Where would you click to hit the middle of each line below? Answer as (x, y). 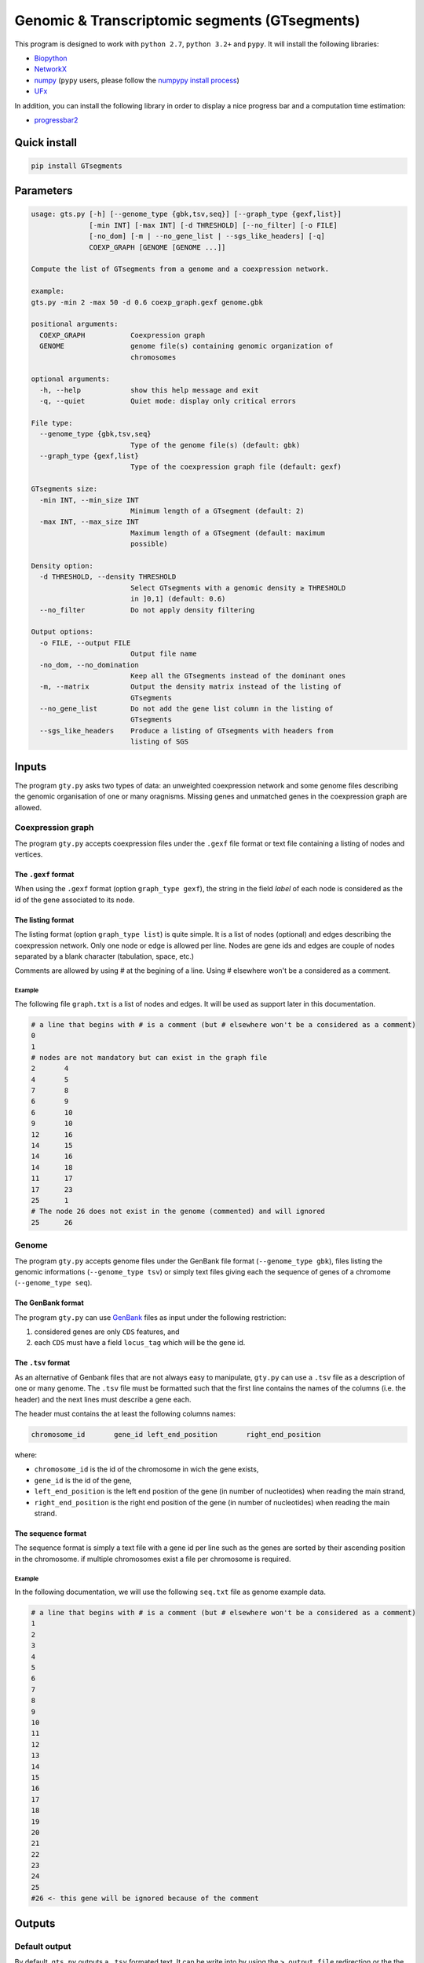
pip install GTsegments (77, 166)
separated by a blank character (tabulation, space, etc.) (104, 956)
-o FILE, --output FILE (85, 643)
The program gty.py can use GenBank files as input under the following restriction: (150, 1317)
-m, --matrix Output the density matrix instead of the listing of (190, 687)
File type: (52, 423)
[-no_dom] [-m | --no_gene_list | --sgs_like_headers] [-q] (207, 236)
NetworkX (50, 69)
